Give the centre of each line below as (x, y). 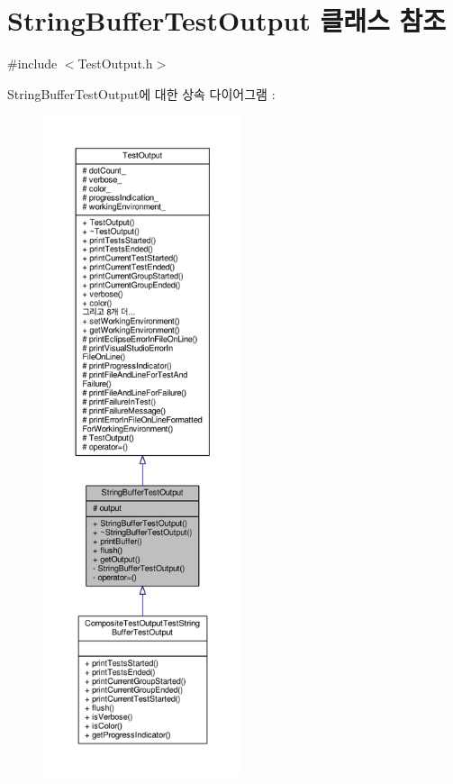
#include (32, 64)
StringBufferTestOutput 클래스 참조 (227, 20)
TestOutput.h (115, 64)
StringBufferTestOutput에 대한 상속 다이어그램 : (141, 93)
